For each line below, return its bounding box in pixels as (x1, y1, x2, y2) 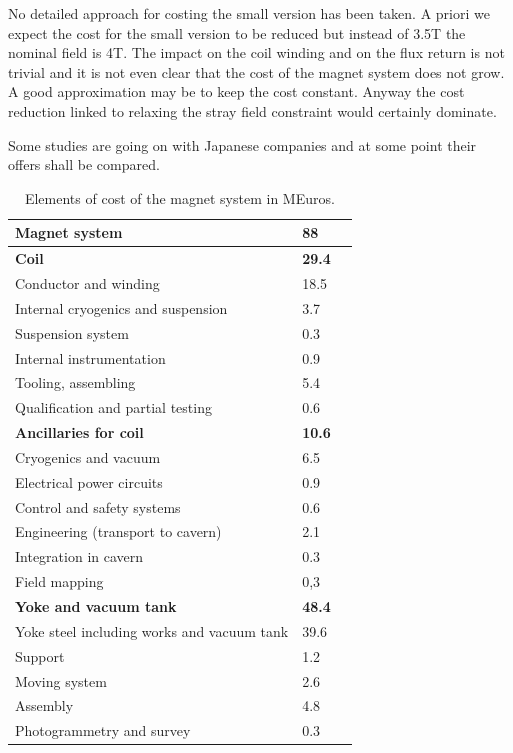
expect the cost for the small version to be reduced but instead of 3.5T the (8, 22, 466, 43)
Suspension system (15, 322, 129, 343)
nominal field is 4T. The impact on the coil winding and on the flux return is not (8, 42, 505, 63)
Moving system (15, 670, 107, 691)
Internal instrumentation (15, 347, 166, 368)
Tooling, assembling (15, 372, 136, 393)
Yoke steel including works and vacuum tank (15, 620, 289, 641)
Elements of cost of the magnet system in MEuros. (24, 187, 335, 208)
